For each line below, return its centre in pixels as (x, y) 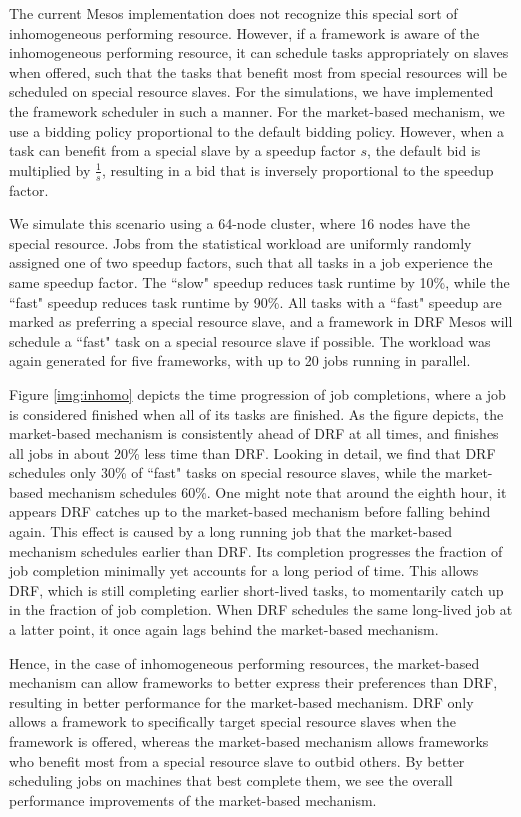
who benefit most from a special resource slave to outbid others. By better (237, 760)
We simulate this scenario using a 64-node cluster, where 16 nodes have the (239, 223)
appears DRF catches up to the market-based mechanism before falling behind (250, 511)
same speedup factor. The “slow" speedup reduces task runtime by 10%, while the (259, 281)
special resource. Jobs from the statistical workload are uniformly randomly (240, 242)
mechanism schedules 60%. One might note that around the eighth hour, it (277, 491)
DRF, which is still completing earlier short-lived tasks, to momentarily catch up (256, 589)
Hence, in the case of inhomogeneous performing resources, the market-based (244, 662)
